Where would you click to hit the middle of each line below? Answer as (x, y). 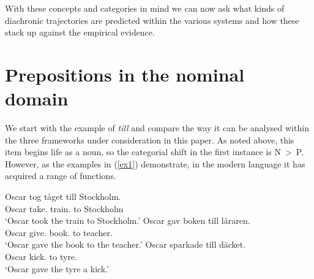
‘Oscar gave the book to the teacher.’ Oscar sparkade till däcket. (125, 244)
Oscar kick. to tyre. (41, 257)
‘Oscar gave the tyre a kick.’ (57, 268)
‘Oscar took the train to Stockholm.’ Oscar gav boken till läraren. (128, 220)
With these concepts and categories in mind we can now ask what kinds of (145, 8)
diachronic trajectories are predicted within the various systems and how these (152, 20)
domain (37, 98)
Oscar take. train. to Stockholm (64, 208)
